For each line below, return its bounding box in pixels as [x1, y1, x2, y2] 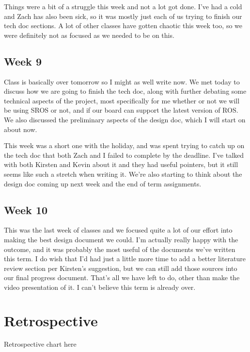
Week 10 [4, 202, 48, 217]
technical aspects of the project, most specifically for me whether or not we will [4, 95, 240, 105]
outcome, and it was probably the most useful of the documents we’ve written [4, 244, 235, 254]
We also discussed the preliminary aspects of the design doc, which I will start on [4, 114, 246, 124]
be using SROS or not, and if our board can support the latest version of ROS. [4, 105, 238, 115]
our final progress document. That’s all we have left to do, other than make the [4, 272, 240, 283]
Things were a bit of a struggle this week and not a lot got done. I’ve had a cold [4, 1, 242, 11]
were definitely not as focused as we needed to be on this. [4, 30, 174, 40]
